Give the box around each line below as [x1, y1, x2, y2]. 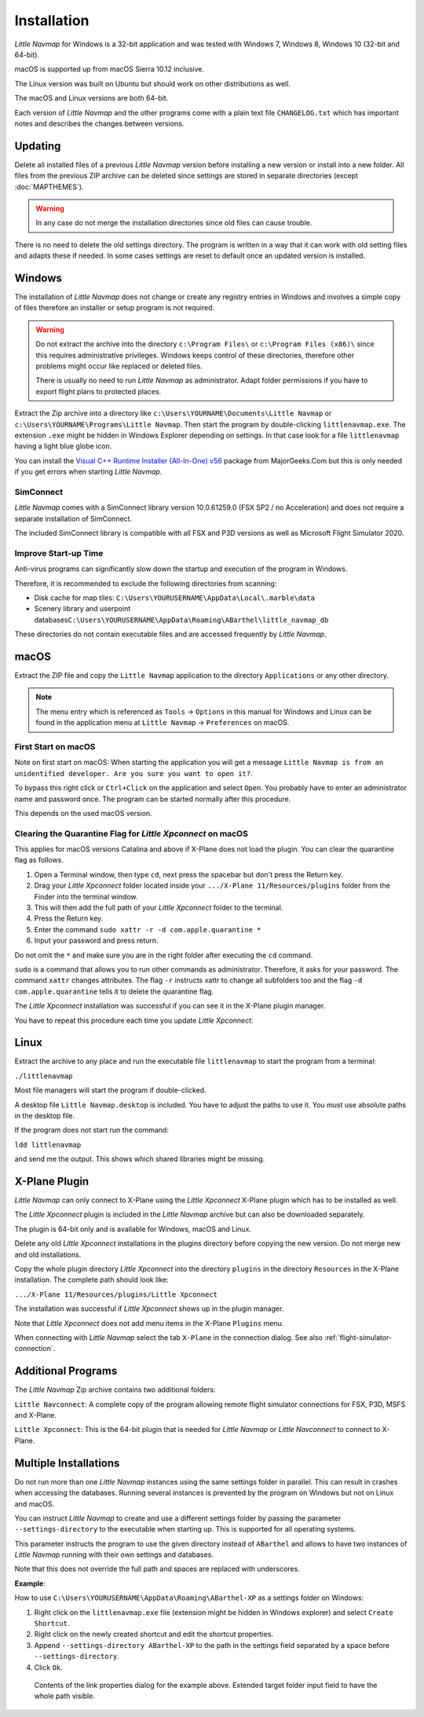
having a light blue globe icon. [14, 441, 112, 451]
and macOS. [14, 1499, 55, 1508]
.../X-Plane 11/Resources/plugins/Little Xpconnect [14, 1290, 218, 1299]
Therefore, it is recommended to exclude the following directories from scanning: [14, 578, 277, 588]
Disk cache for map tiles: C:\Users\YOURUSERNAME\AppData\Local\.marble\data [34, 593, 316, 602]
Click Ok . [34, 1662, 63, 1672]
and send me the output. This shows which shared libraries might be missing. [14, 1155, 265, 1164]
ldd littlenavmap [14, 1140, 82, 1149]
